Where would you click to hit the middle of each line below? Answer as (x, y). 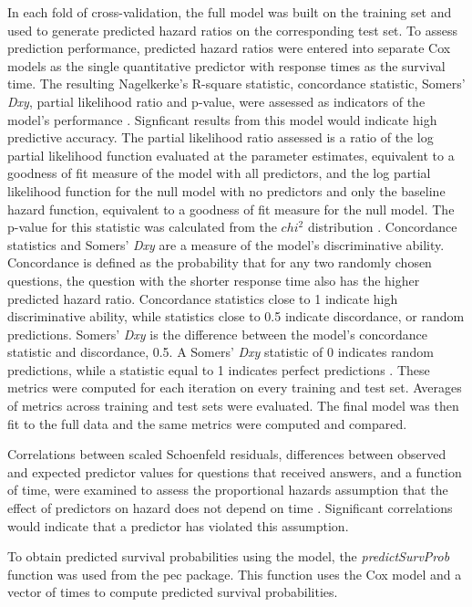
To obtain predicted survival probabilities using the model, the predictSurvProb (229, 556)
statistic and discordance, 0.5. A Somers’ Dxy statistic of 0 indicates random (221, 352)
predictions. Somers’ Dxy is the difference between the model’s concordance (218, 334)
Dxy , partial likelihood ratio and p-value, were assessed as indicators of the (216, 101)
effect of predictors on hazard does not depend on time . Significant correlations (230, 508)
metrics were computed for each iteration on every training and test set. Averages (235, 387)
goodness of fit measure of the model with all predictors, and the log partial (219, 173)
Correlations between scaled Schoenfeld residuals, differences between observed (227, 454)
